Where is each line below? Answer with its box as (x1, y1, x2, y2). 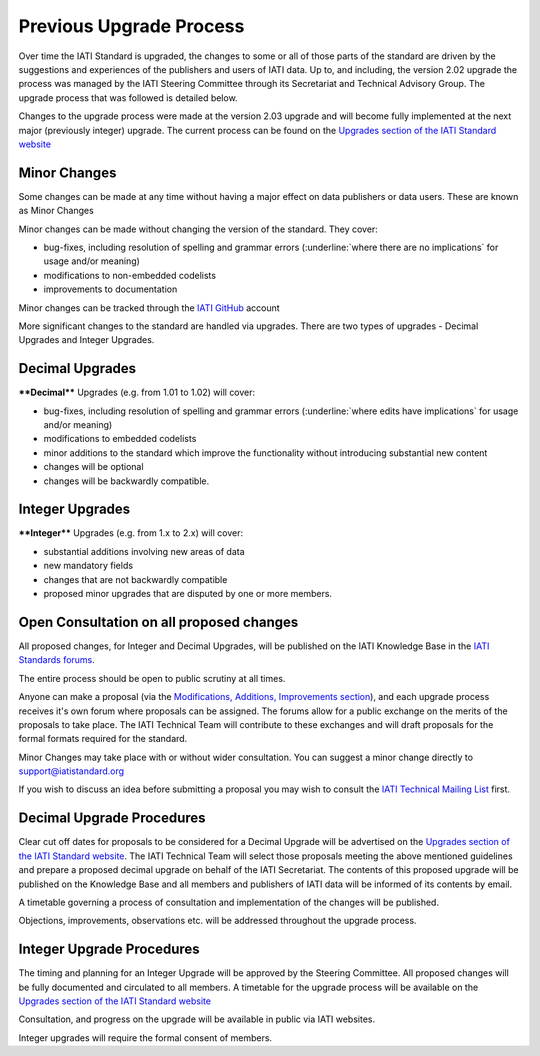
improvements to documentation (43, 283, 178, 295)
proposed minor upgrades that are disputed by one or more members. (43, 588, 333, 600)
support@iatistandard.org (18, 765, 125, 777)
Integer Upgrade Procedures (18, 941, 200, 958)
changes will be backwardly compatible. (43, 475, 210, 487)
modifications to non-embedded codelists (43, 269, 217, 281)
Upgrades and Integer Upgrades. (18, 334, 155, 346)
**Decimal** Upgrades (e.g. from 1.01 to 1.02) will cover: (18, 386, 256, 399)
